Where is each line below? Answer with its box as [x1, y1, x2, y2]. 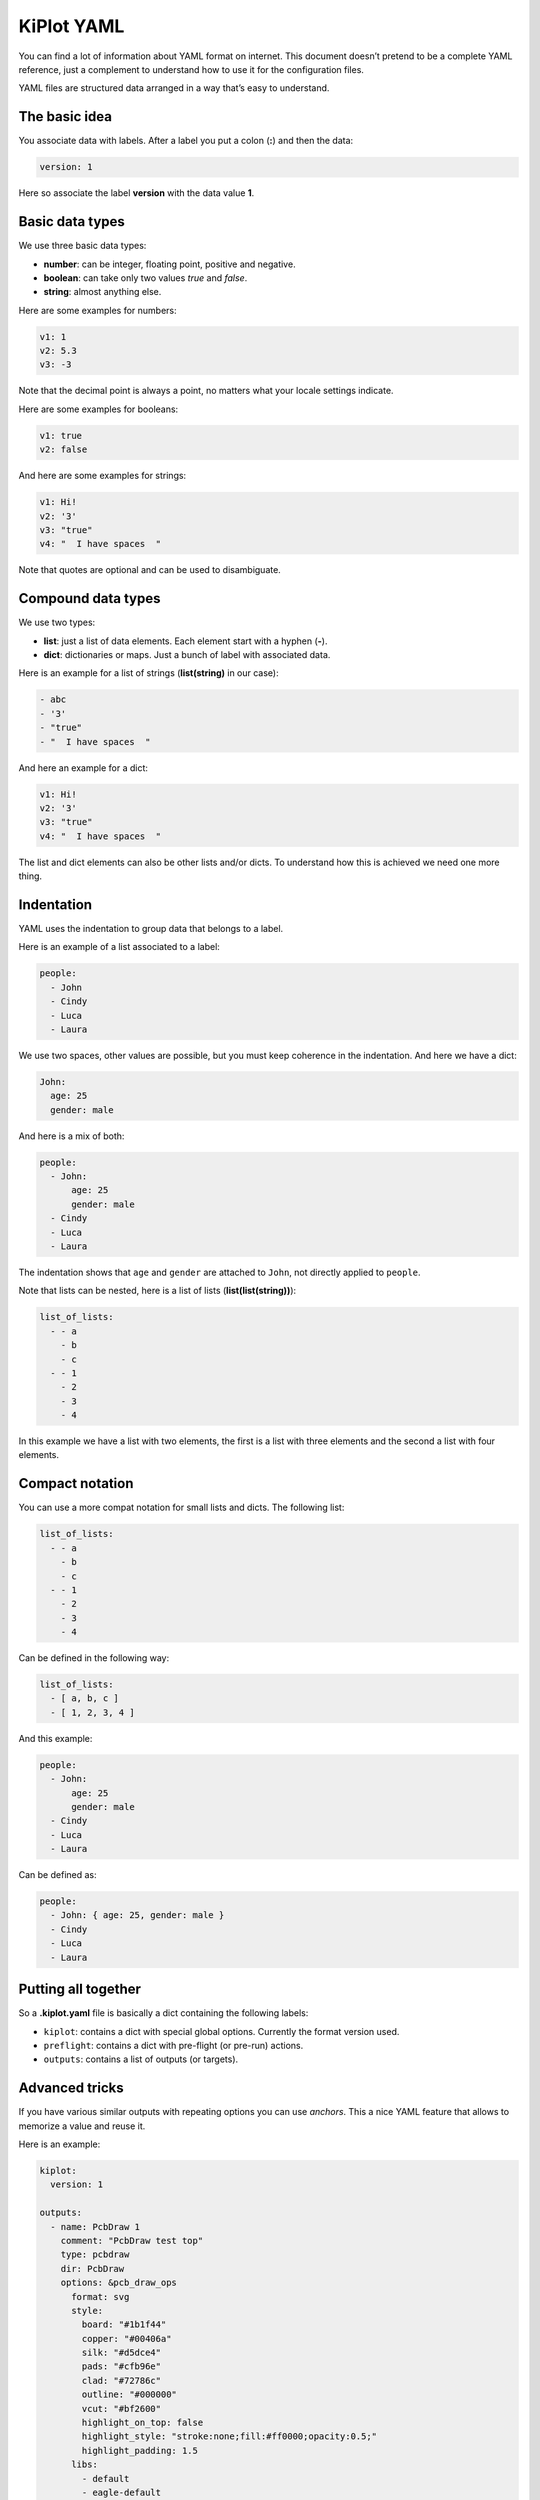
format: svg [71, 2291, 130, 2302]
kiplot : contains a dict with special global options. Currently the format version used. [43, 2025, 400, 2037]
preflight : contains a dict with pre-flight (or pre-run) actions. [43, 2039, 304, 2051]
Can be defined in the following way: [18, 1652, 170, 1664]
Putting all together [18, 1981, 142, 1998]
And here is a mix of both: [18, 1130, 125, 1142]
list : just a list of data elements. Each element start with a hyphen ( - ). [43, 635, 328, 647]
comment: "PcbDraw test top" [60, 2235, 204, 2246]
